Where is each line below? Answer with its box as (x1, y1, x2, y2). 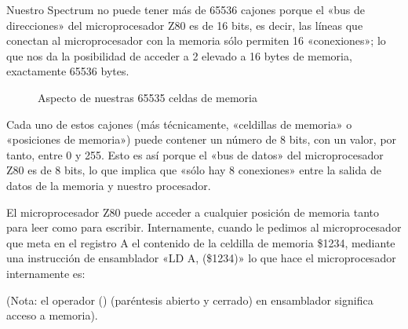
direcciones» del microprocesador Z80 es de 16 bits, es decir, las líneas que (6, 16, 363, 33)
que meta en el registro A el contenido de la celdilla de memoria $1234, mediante (6, 234, 395, 250)
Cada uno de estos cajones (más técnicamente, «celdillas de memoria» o (6, 115, 352, 132)
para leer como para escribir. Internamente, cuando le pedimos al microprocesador (6, 219, 402, 236)
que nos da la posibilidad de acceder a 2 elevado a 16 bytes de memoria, (6, 47, 352, 64)
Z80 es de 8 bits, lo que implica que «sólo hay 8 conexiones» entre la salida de (6, 162, 381, 178)
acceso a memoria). (6, 307, 98, 324)
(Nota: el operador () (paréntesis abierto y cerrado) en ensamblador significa (6, 291, 373, 308)
